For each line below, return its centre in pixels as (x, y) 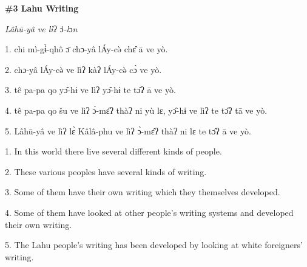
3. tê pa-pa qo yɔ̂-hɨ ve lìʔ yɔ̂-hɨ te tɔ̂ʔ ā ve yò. (90, 90)
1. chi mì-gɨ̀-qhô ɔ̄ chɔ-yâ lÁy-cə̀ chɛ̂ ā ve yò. (86, 49)
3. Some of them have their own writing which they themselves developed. (143, 192)
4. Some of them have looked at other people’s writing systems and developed (149, 212)
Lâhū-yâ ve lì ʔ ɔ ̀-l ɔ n (41, 28)
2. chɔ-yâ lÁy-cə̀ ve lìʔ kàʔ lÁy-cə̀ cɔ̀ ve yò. (83, 69)
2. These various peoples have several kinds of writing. (106, 171)
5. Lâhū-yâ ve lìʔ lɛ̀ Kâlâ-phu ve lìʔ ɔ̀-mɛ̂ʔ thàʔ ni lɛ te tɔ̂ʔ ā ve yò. (128, 130)
